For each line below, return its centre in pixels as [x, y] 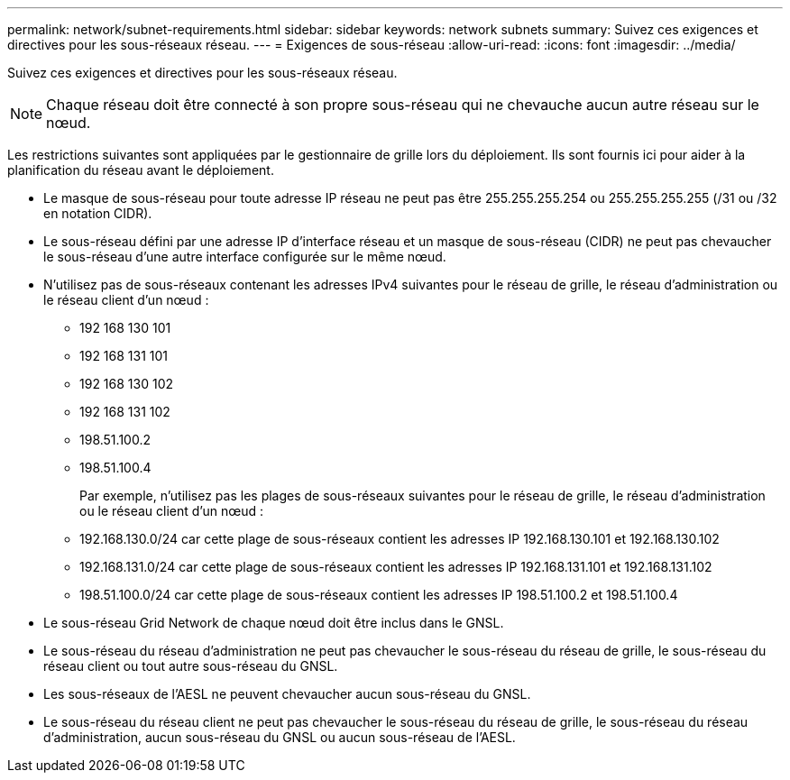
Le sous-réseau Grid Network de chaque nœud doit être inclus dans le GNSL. [274, 623]
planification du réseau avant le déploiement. [141, 170]
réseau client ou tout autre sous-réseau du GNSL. [191, 666]
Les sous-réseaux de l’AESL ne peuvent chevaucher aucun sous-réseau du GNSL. [287, 694]
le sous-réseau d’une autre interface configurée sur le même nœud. [245, 257]
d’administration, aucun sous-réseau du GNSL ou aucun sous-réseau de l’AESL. [280, 737]
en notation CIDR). [98, 213]
